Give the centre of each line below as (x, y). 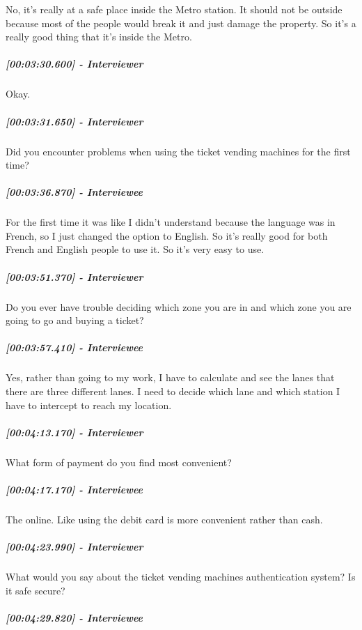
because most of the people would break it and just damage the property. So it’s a (181, 23)
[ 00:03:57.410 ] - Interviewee (74, 347)
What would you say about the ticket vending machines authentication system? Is (181, 576)
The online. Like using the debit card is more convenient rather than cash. (164, 519)
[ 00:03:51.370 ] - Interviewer (74, 276)
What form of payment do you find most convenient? (119, 462)
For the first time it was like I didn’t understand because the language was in (171, 222)
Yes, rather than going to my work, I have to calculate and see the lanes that (170, 377)
